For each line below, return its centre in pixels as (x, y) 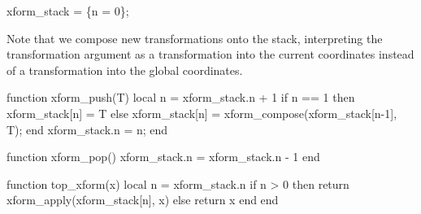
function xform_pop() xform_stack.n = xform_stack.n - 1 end (163, 157)
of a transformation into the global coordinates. (125, 70)
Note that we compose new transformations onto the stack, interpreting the (195, 38)
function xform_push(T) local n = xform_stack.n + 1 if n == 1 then (181, 97)
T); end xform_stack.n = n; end (87, 129)
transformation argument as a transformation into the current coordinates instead (210, 54)
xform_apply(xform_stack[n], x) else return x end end (143, 200)
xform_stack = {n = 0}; (68, 11)
